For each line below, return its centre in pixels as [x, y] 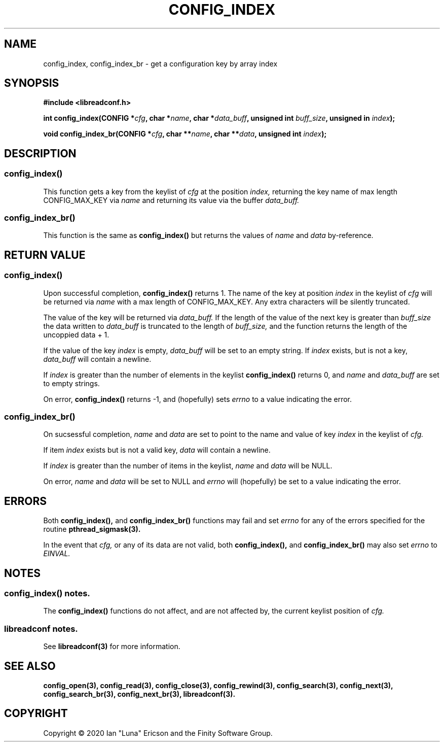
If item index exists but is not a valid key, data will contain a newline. [157, 450]
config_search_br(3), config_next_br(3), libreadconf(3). [139, 694]
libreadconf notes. [41, 629]
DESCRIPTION [40, 153]
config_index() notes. [47, 594]
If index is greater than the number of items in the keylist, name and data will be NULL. [188, 466]
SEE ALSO [30, 666]
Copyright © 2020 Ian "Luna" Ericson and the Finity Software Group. [158, 733]
